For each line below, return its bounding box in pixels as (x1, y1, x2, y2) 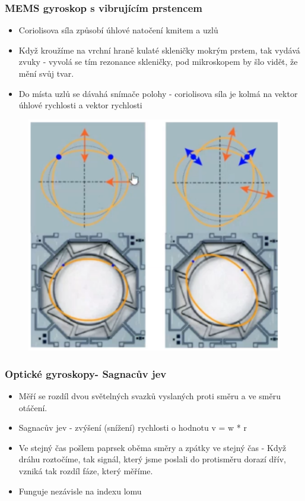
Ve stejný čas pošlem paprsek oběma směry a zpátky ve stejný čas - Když (18, 441, 287, 453)
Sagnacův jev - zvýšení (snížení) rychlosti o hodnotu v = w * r (18, 421, 247, 434)
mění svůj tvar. (18, 67, 74, 79)
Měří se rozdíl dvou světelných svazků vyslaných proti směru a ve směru (18, 390, 281, 402)
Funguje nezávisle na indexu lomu (18, 484, 142, 497)
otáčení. (18, 401, 47, 414)
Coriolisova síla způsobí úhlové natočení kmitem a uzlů (18, 24, 218, 36)
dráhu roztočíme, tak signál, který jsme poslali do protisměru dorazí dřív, (18, 453, 286, 465)
